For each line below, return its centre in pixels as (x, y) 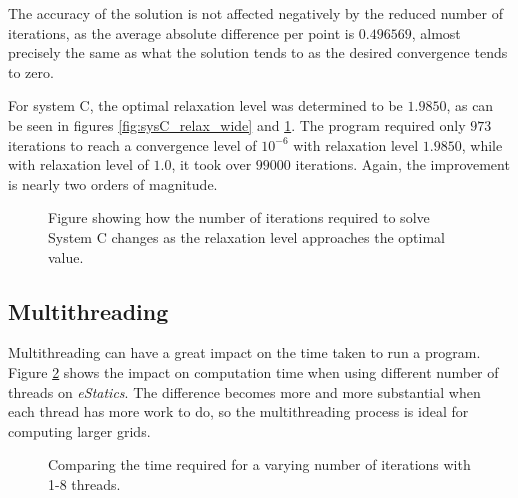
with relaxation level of (78, 164)
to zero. (31, 71)
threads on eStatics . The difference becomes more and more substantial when (244, 391)
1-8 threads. (84, 483)
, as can (470, 105)
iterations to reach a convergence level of (132, 144)
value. (66, 256)
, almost (436, 32)
